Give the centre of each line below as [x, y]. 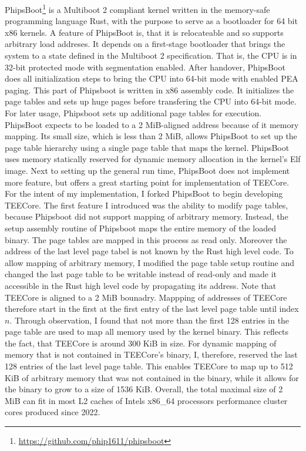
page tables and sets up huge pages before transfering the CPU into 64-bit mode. [151, 101]
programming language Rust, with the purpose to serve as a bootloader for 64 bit [151, 21]
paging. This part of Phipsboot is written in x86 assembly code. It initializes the [149, 90]
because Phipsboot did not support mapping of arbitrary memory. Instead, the [147, 216]
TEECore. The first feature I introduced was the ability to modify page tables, [147, 205]
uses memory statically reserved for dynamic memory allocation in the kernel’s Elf [153, 159]
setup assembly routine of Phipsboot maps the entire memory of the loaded [140, 228]
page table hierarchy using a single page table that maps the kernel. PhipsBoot [147, 147]
